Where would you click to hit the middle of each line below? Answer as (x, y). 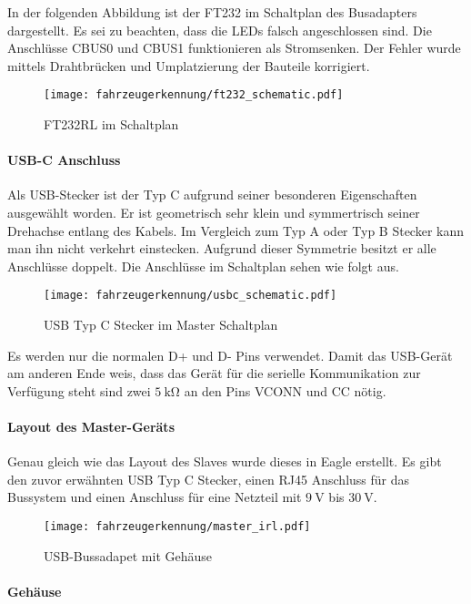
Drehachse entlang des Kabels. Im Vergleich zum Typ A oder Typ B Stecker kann (235, 230)
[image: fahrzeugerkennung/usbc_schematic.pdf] (190, 296)
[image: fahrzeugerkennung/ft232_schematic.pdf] (194, 95)
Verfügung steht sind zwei (79, 390)
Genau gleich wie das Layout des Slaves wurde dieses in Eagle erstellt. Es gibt (225, 461)
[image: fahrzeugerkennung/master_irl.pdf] (177, 527)
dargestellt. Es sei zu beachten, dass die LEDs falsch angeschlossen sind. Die (220, 30)
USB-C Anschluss (64, 160)
